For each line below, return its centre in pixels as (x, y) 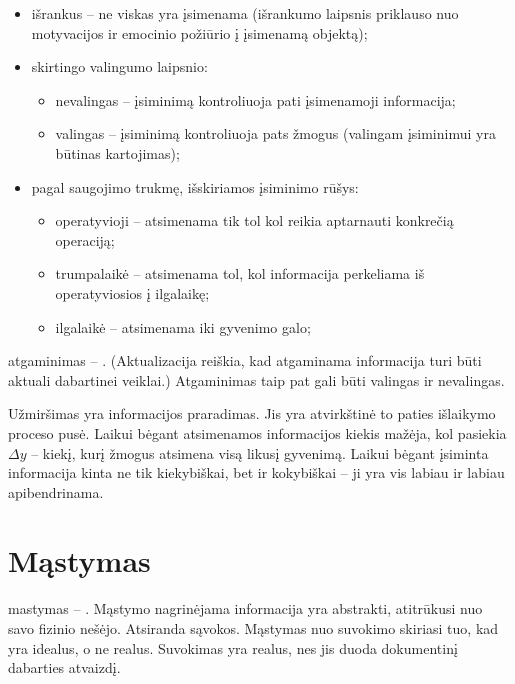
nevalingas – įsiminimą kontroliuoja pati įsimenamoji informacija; (255, 99)
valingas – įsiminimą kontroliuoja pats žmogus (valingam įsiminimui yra (275, 133)
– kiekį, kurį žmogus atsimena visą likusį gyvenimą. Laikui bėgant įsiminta (260, 452)
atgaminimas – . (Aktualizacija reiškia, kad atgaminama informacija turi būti (245, 360)
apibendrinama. (56, 491)
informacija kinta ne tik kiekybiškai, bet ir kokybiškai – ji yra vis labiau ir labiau (256, 472)
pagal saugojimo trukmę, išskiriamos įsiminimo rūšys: (195, 186)
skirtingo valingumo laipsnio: (119, 66)
